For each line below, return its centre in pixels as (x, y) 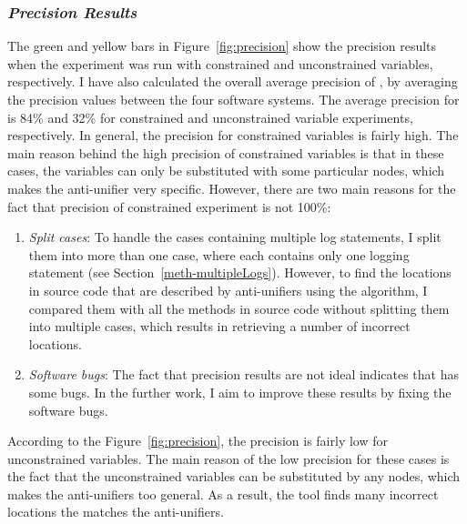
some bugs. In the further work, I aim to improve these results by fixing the (240, 392)
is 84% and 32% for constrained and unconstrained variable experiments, (210, 117)
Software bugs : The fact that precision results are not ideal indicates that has (244, 374)
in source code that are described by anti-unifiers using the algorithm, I (228, 290)
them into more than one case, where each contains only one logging (219, 254)
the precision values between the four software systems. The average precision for (233, 99)
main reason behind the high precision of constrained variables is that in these (226, 152)
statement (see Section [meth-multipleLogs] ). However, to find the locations (240, 272)
